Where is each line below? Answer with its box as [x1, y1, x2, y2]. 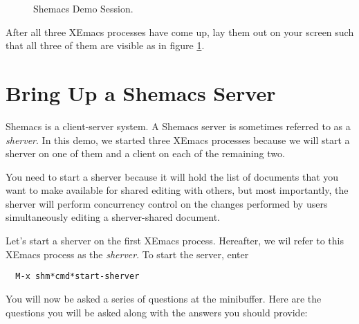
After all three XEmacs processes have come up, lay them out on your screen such [6, 24, 354, 39]
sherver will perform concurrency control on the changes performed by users [6, 196, 328, 210]
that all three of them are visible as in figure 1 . [6, 38, 205, 53]
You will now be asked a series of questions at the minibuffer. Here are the [6, 291, 322, 305]
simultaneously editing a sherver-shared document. [6, 210, 220, 224]
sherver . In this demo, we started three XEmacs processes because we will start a [6, 132, 350, 147]
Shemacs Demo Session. [33, 1, 134, 15]
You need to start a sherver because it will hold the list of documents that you [6, 169, 339, 183]
